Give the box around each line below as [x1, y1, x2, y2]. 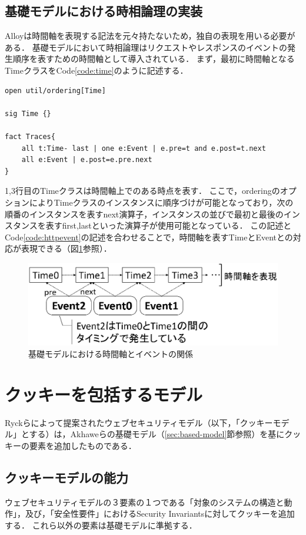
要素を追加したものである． [29, 439, 137, 451]
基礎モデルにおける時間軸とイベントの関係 [28, 347, 193, 359]
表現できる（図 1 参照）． [21, 242, 112, 255]
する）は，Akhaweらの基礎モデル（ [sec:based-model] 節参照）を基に [29, 428, 285, 440]
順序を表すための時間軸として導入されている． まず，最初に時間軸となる [12, 52, 295, 65]
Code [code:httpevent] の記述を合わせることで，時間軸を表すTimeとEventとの [5, 230, 293, 243]
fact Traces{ [5, 132, 55, 141]
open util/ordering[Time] [5, 86, 106, 95]
